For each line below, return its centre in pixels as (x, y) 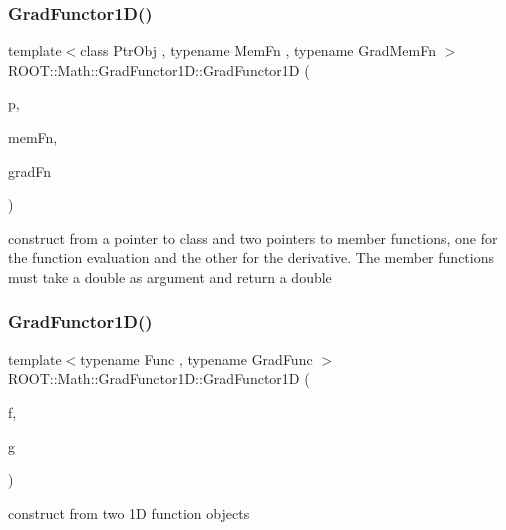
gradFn (30, 170)
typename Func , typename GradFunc (196, 358)
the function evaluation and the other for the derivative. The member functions (251, 257)
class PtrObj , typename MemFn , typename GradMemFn (258, 50)
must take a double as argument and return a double (170, 276)
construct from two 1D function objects (129, 512)
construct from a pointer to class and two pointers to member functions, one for (253, 237)
